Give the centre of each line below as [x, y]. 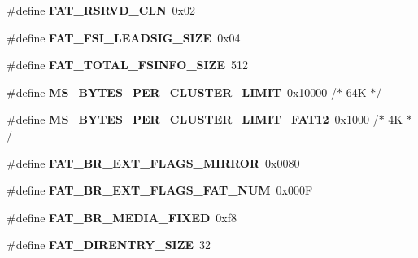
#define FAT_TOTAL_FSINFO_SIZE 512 [128, 65]
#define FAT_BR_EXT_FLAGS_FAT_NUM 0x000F [160, 190]
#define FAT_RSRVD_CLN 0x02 [101, 10]
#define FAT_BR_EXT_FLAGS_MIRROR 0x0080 [153, 162]
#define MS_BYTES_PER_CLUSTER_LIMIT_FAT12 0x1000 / [193, 119]
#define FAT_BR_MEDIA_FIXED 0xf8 [122, 217]
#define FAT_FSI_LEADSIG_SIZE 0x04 [124, 37]
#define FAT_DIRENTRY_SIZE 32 [109, 245]
